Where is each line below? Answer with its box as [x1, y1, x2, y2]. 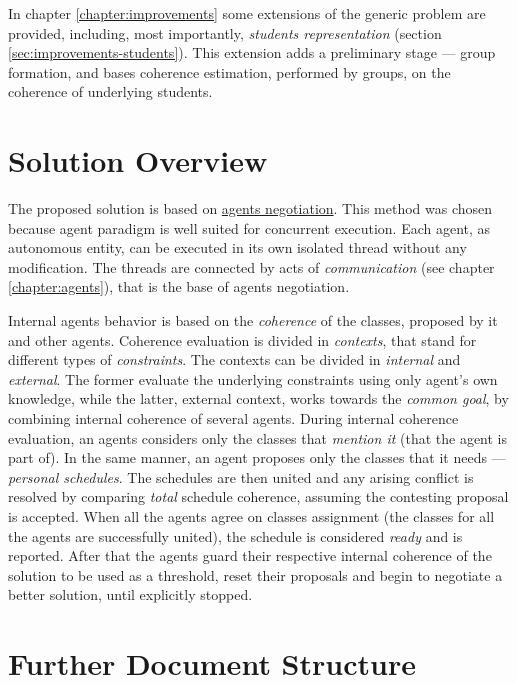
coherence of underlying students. [8, 81, 213, 102]
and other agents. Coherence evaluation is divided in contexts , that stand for [8, 329, 477, 350]
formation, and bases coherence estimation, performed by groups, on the [8, 61, 451, 82]
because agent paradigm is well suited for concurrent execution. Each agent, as [8, 217, 491, 238]
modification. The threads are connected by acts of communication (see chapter [8, 256, 495, 277]
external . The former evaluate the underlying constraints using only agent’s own [8, 368, 498, 389]
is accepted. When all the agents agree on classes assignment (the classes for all [8, 506, 495, 526]
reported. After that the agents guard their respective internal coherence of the [8, 545, 492, 566]
